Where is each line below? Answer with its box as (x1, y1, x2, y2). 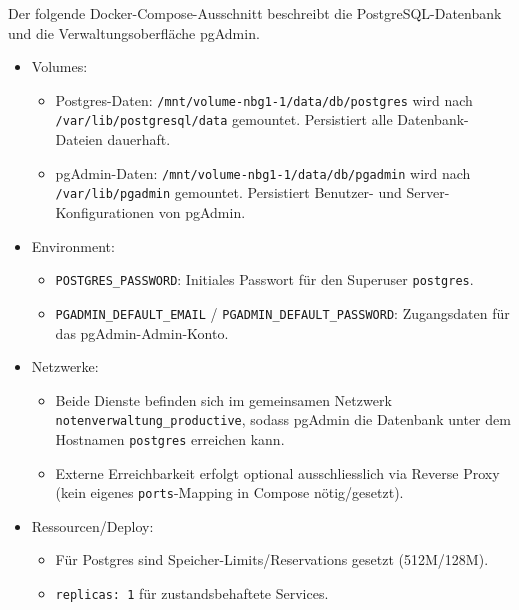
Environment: (31, 235, 115, 256)
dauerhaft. (107, 129, 171, 150)
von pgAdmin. (158, 202, 246, 222)
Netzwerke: (31, 356, 99, 377)
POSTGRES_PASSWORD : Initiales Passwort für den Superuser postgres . (55, 269, 474, 290)
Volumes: (31, 56, 88, 77)
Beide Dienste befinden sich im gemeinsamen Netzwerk (55, 389, 392, 410)
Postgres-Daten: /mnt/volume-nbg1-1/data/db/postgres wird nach (55, 89, 473, 110)
